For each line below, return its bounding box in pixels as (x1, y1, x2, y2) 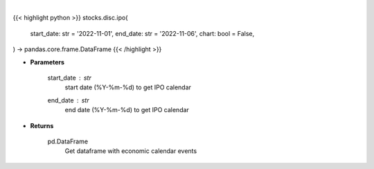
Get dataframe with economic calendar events (64, 147, 197, 155)
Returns (30, 121, 54, 130)
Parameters (30, 57, 65, 66)
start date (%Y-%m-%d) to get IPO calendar (64, 83, 192, 91)
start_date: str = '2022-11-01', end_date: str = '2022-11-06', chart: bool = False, (30, 29, 255, 37)
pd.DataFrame (47, 137, 89, 145)
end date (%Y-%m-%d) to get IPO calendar (64, 106, 190, 114)
